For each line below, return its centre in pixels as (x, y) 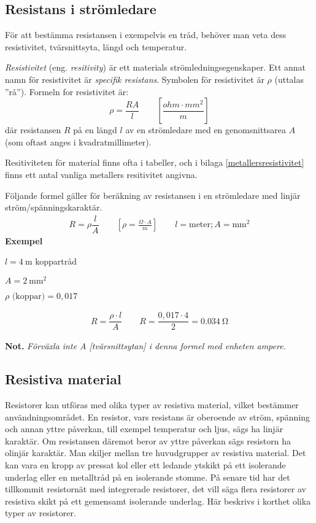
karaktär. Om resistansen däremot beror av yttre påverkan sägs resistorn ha (148, 440)
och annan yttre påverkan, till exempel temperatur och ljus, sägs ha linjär (144, 429)
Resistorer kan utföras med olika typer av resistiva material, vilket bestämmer (152, 404)
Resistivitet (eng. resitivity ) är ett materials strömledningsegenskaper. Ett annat (156, 67)
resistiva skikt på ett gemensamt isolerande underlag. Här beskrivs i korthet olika (158, 501)
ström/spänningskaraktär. (54, 207)
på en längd (95, 130)
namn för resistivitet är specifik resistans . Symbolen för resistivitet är (135, 79)
